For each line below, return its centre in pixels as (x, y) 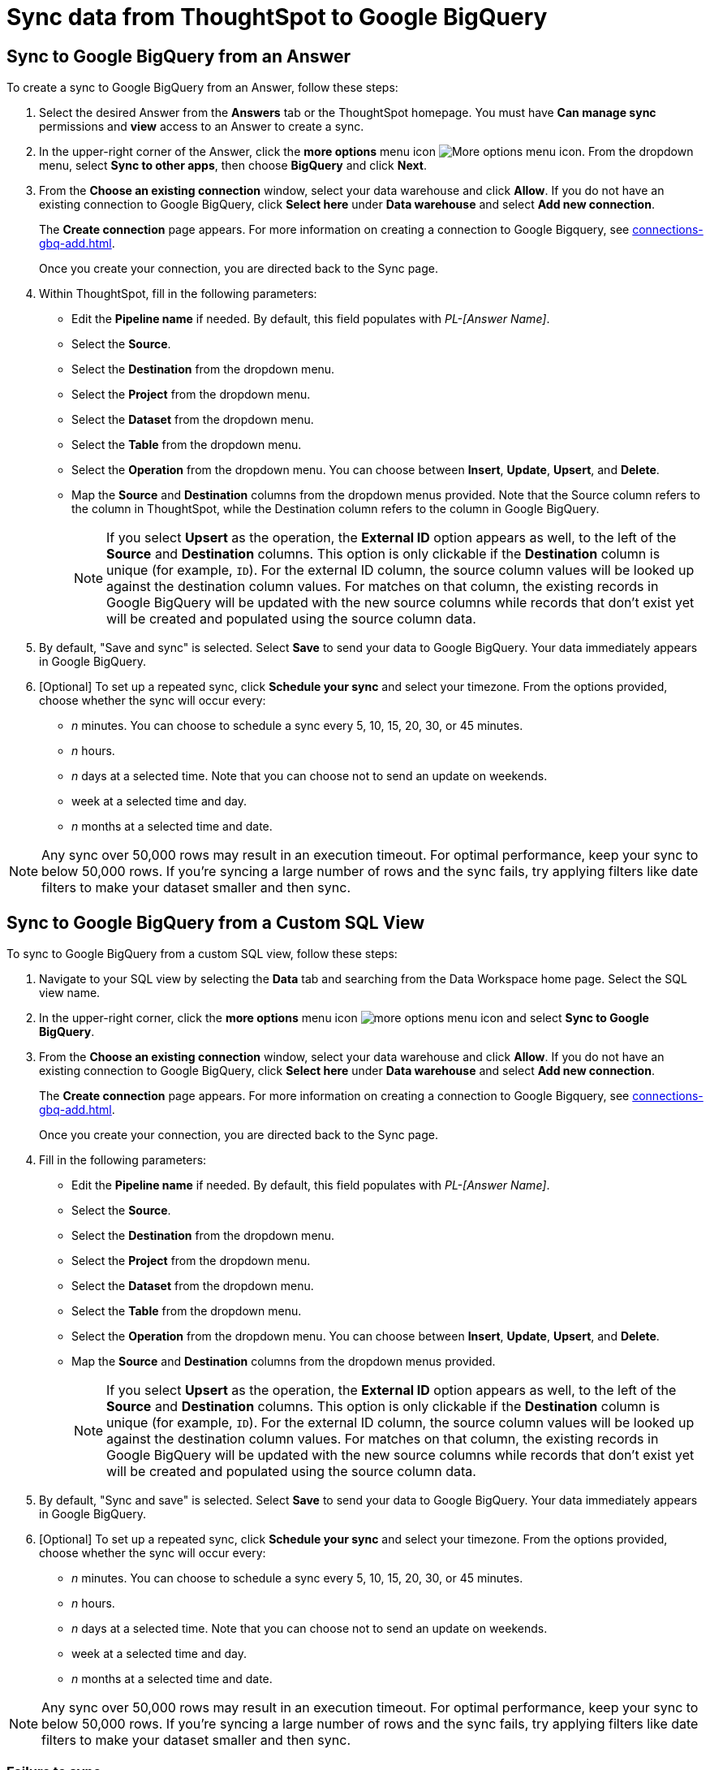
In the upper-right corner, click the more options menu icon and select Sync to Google (344, 1018)
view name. (70, 993)
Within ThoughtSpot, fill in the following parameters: (178, 294)
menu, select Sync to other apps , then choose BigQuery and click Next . (233, 166)
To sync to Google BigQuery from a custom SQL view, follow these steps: (202, 954)
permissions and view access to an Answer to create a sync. (202, 127)
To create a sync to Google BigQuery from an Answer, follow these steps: (202, 88)
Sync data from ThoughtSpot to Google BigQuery (277, 17)
